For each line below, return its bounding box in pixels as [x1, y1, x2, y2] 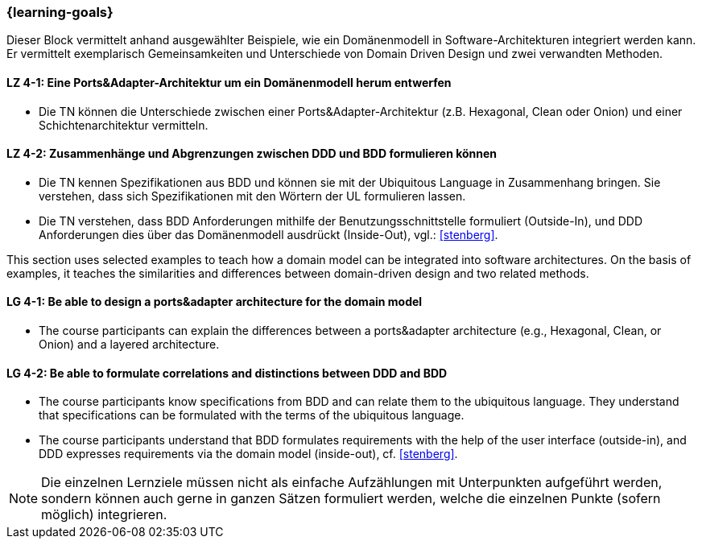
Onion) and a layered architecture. [39, 337, 220, 352]
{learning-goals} [6, 4, 114, 20]
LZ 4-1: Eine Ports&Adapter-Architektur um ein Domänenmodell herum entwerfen [6, 75, 452, 89]
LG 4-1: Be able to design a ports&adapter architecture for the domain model [6, 295, 423, 309]
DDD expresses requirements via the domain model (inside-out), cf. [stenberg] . [39, 447, 458, 461]
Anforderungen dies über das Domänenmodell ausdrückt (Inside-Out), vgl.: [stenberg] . [39, 227, 498, 242]
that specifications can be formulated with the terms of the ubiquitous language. [39, 408, 465, 423]
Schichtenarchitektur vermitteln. [39, 118, 209, 132]
